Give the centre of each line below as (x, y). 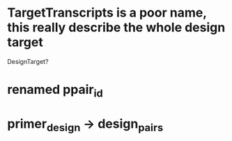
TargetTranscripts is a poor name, (107, 13)
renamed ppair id (55, 91)
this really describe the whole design (116, 27)
